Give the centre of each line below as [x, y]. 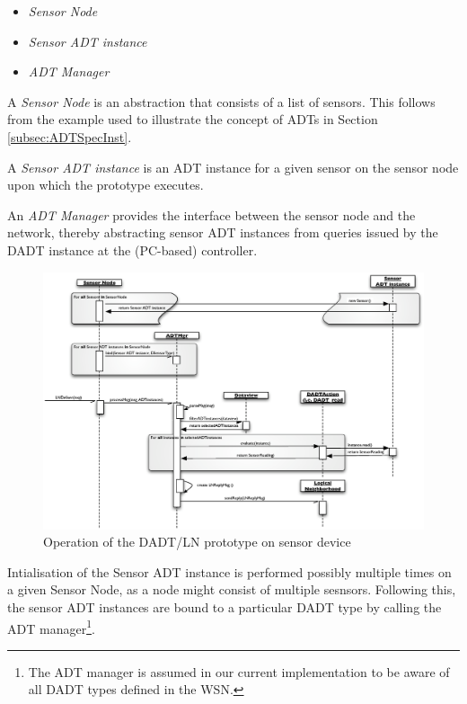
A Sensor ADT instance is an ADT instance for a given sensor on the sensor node [233, 167]
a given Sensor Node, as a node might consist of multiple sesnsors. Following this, [232, 589]
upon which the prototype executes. [106, 185]
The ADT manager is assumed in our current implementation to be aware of [239, 671]
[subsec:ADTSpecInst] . [70, 136]
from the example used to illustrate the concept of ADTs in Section [193, 119]
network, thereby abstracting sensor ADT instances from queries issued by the [223, 232]
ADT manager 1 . [51, 627]
